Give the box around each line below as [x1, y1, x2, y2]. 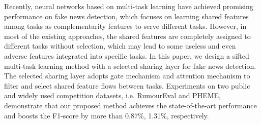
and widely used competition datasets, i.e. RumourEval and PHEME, [4, 90, 221, 101]
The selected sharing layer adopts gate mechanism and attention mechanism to [4, 70, 250, 81]
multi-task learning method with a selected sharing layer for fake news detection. [4, 60, 256, 71]
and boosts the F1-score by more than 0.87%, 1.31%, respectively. [4, 110, 209, 120]
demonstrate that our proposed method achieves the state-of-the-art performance [4, 100, 257, 110]
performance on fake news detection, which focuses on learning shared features [4, 11, 249, 21]
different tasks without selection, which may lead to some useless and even [4, 40, 236, 51]
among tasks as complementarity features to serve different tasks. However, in [4, 21, 247, 31]
